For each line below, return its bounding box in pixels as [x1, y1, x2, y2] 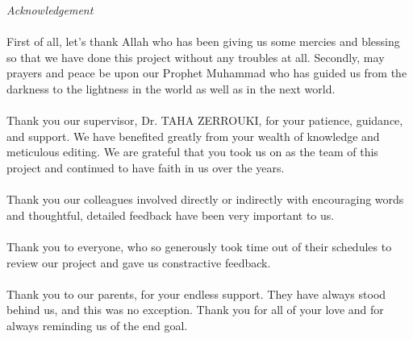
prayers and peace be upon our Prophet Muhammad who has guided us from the [6, 64, 407, 81]
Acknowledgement [6, 2, 94, 18]
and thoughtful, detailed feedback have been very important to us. [6, 206, 335, 223]
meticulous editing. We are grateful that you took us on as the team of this [6, 143, 378, 160]
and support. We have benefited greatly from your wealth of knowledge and [6, 127, 380, 144]
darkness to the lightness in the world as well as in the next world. [6, 80, 336, 97]
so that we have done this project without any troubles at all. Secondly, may [6, 48, 385, 65]
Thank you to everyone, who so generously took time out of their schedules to [6, 238, 392, 254]
